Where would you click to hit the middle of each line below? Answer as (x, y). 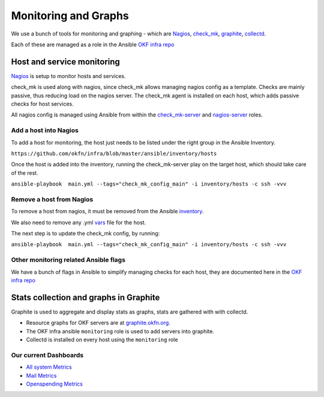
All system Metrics (49, 367)
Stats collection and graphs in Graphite (85, 297)
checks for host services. (43, 104)
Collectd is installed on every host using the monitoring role (102, 340)
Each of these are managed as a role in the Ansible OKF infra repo (93, 44)
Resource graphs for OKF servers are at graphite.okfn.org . (98, 323)
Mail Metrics (41, 375)
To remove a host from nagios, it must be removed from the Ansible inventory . (107, 211)
